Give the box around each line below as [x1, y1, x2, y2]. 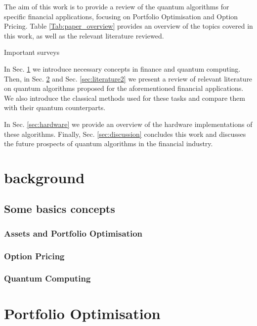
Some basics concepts [4, 201, 115, 216]
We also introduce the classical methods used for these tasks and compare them [4, 92, 245, 103]
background [4, 167, 85, 187]
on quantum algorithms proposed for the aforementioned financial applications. [4, 83, 244, 93]
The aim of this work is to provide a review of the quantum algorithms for [4, 1, 229, 11]
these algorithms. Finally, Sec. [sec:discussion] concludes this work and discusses [4, 128, 246, 139]
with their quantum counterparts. [4, 102, 106, 113]
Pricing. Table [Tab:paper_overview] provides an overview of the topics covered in [4, 21, 253, 31]
